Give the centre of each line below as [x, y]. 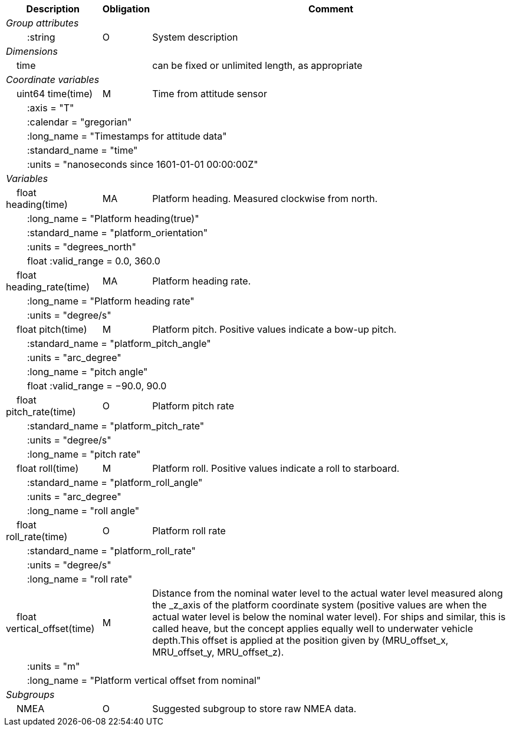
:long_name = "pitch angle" [88, 372]
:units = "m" [54, 666]
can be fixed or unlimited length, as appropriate [257, 65]
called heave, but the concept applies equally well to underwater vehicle [313, 629]
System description [195, 37]
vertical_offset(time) [50, 629]
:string [41, 37]
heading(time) [37, 204]
